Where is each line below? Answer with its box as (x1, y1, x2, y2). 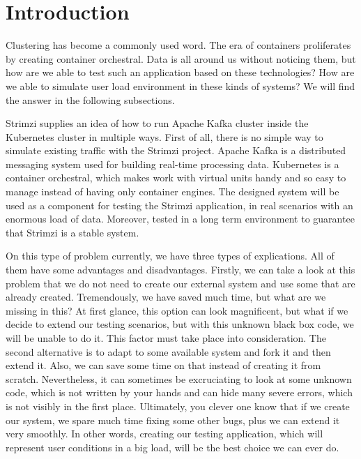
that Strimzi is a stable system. (6, 225, 139, 239)
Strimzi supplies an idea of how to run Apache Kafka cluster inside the (6, 116, 309, 130)
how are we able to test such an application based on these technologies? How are (6, 65, 355, 80)
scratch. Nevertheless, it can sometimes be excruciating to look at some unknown (6, 371, 352, 386)
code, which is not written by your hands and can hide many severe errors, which (6, 385, 353, 400)
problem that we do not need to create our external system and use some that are (6, 276, 355, 290)
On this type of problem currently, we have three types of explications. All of (6, 248, 335, 263)
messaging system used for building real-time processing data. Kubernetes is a (6, 156, 339, 171)
